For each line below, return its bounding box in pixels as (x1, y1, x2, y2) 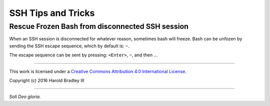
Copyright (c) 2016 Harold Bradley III (9, 77, 84, 83)
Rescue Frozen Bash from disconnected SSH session (9, 22, 188, 31)
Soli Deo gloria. (9, 94, 41, 100)
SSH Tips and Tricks (9, 7, 95, 18)
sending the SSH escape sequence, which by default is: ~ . (9, 43, 129, 49)
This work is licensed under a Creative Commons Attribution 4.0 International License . (9, 68, 187, 74)
